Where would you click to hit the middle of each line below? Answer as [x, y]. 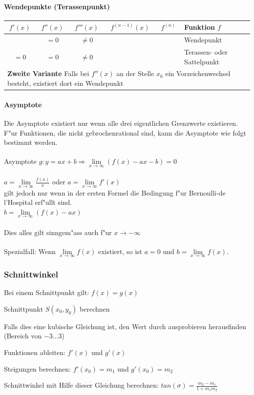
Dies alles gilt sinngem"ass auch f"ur [58, 232]
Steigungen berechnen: [37, 368]
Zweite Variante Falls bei [48, 73]
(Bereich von [23, 336]
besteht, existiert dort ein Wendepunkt [65, 83]
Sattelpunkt [202, 61]
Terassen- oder [206, 51]
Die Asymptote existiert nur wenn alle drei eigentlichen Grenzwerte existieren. [121, 123]
